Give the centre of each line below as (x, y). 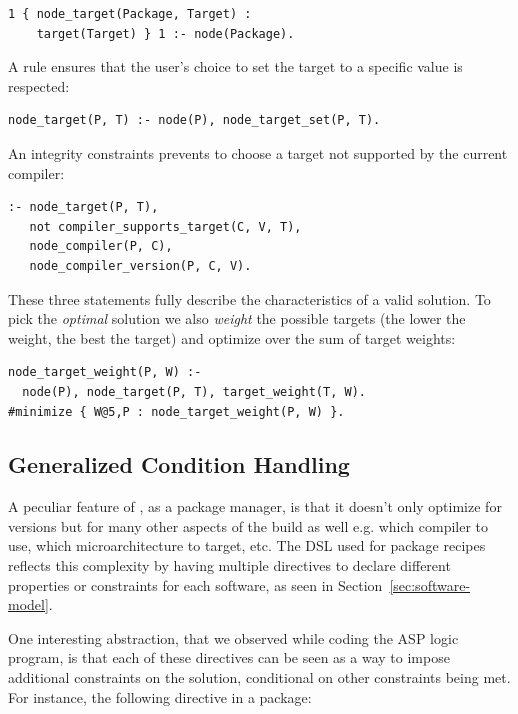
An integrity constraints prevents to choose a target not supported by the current (258, 152)
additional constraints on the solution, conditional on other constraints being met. (259, 677)
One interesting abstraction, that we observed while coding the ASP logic (233, 637)
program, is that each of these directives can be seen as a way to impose (229, 657)
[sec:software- (430, 584)
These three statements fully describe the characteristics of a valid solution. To (249, 298)
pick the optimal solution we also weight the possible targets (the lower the (237, 318)
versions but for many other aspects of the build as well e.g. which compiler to (248, 525)
